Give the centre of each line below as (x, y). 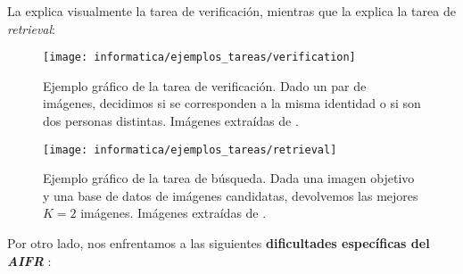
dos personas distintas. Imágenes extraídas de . (171, 121)
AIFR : (29, 260)
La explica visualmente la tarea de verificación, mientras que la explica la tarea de (231, 11)
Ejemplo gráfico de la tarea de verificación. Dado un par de (205, 85)
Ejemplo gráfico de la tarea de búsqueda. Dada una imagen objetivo (229, 178)
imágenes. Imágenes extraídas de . (174, 213)
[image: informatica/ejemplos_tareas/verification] (199, 58)
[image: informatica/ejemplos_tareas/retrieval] (190, 149)
